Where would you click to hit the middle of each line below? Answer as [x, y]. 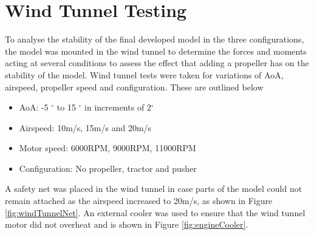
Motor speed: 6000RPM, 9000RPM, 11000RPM [108, 148]
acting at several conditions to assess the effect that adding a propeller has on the [157, 63]
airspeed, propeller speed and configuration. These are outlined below [134, 87]
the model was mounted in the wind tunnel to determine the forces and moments [156, 51]
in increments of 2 [118, 107]
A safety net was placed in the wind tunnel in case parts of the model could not [154, 189]
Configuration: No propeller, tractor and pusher [108, 168]
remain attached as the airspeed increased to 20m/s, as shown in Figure [139, 201]
